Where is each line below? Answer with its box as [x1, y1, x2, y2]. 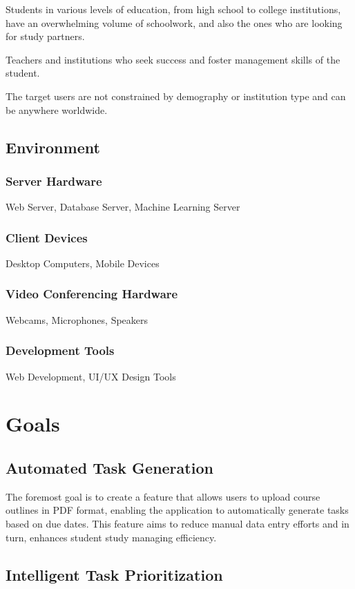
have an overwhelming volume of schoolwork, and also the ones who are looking [6, 15, 343, 30]
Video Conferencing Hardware [6, 285, 178, 302]
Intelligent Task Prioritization [6, 563, 223, 585]
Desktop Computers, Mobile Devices [6, 255, 160, 270]
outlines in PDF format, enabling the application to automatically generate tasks [6, 503, 349, 517]
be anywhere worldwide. [6, 102, 108, 117]
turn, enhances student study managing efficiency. [6, 530, 217, 544]
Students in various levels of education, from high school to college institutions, [6, 2, 341, 16]
